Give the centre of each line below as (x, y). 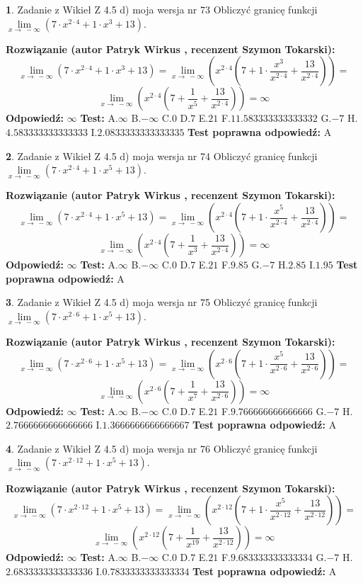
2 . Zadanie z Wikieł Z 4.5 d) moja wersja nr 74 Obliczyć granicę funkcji (162, 155)
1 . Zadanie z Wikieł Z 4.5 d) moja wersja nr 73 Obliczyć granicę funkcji (162, 9)
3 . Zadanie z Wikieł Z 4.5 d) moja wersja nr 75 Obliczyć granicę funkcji (162, 302)
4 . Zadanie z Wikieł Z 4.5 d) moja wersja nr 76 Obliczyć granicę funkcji (162, 448)
